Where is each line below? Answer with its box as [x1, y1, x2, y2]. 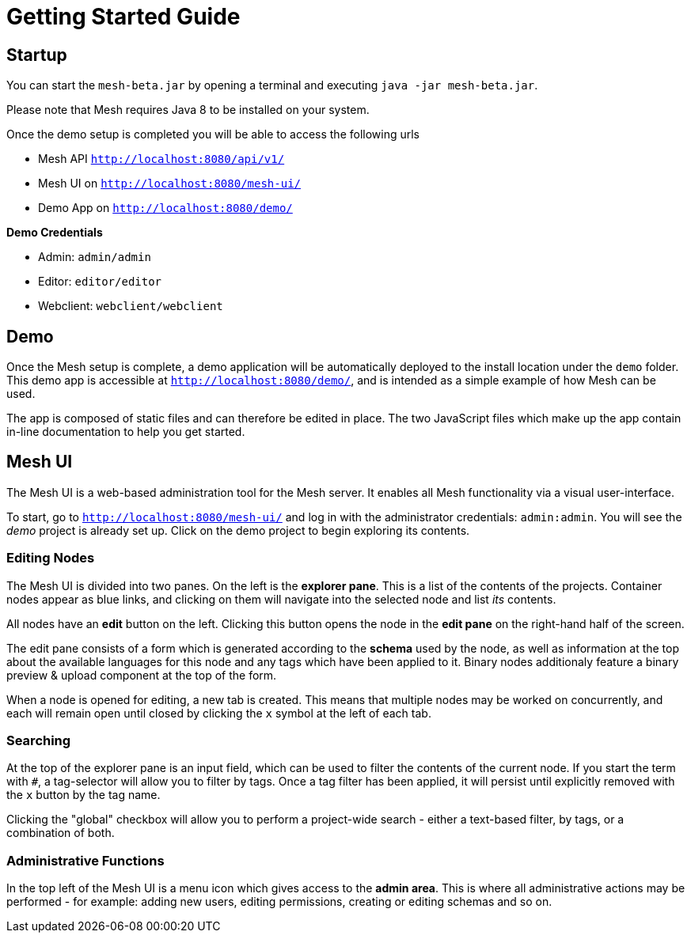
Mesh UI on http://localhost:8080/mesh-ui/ [38, 176, 302, 191]
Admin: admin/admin [38, 250, 151, 264]
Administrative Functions [6, 852, 165, 869]
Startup [6, 44, 67, 65]
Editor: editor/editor [38, 275, 162, 289]
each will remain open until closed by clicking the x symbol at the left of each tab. [6, 706, 431, 720]
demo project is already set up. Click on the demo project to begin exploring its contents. [6, 523, 470, 537]
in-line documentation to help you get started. [6, 425, 245, 439]
